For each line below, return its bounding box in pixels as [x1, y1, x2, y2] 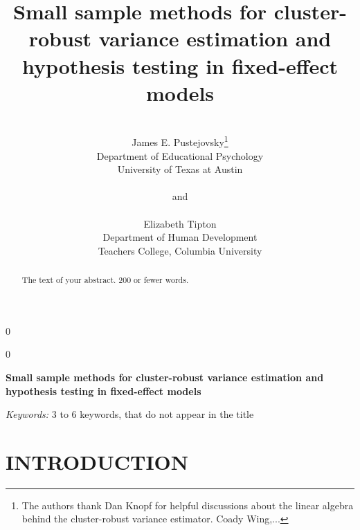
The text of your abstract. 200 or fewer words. [21, 274, 189, 286]
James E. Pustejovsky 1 [132, 133, 228, 149]
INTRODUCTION [6, 447, 189, 475]
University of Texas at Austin [117, 162, 243, 176]
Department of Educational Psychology [96, 148, 264, 163]
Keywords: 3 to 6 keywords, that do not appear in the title [6, 407, 254, 421]
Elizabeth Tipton [143, 216, 217, 230]
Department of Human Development [102, 230, 258, 244]
